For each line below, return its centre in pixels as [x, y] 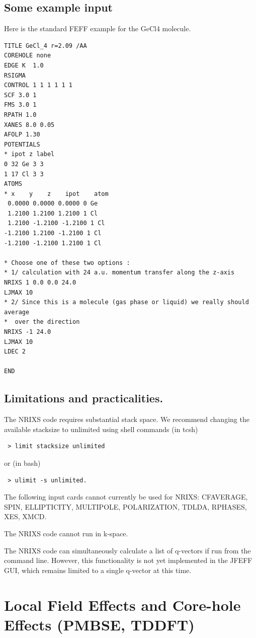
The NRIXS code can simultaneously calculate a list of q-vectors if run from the [127, 550]
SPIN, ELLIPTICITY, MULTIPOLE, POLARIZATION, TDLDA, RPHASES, [125, 506]
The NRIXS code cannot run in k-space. [66, 533]
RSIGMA [15, 75]
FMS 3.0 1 [20, 105]
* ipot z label [29, 154]
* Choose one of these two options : [67, 263]
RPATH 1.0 [20, 115]
